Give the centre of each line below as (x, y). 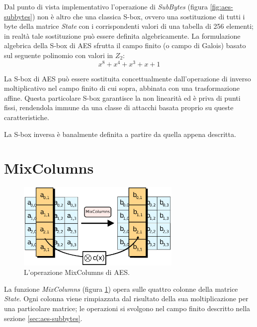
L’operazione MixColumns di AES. (77, 272)
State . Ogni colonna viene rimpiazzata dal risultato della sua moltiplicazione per (126, 298)
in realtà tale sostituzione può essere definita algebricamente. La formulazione (122, 35)
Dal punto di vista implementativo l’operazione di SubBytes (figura (106, 6)
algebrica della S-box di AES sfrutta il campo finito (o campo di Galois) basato (125, 45)
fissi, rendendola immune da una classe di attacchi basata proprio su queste (119, 107)
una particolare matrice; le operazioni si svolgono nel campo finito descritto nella (127, 308)
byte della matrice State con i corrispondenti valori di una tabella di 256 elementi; (129, 26)
